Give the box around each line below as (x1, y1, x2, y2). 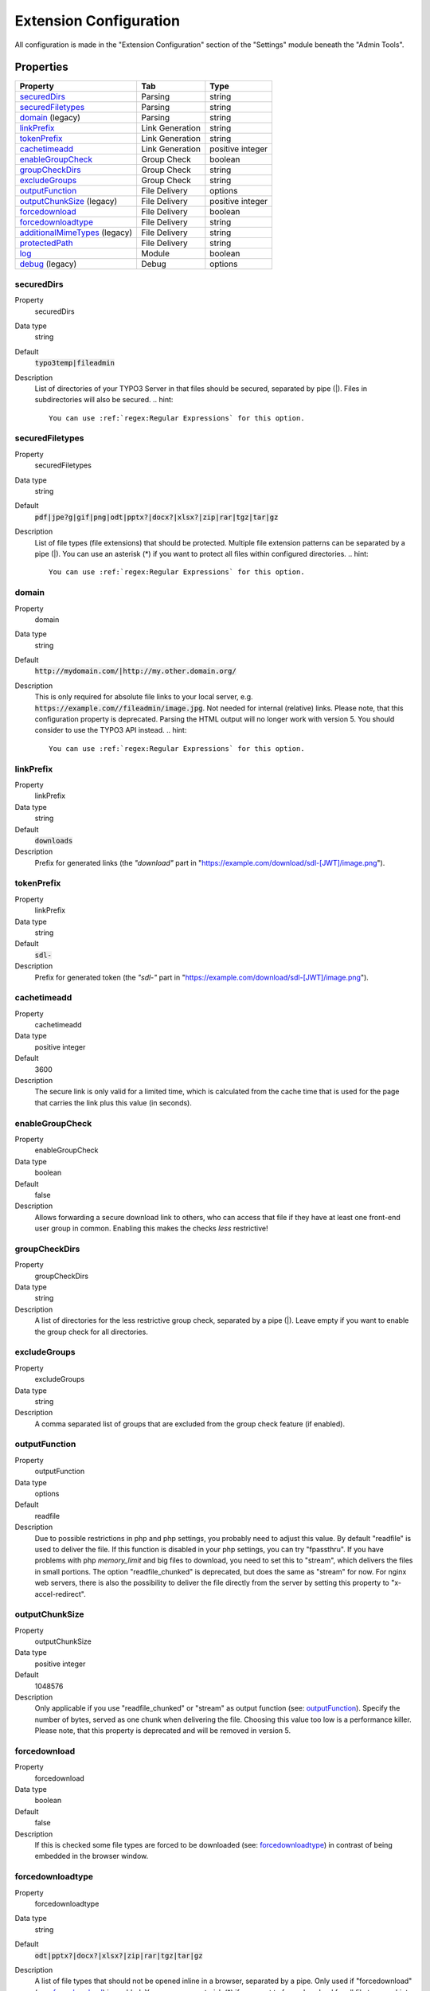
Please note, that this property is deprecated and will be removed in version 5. (34, 1726, 291, 1735)
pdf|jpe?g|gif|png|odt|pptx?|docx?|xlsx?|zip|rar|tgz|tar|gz (34, 512, 279, 522)
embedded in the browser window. (34, 1852, 149, 1861)
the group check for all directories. (34, 1327, 149, 1336)
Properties (14, 61, 68, 74)
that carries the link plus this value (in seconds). (34, 1097, 193, 1107)
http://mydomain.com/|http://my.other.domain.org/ (34, 667, 236, 676)
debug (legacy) (19, 259, 77, 270)
